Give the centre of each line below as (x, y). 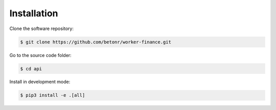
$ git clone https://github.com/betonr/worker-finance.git (96, 42)
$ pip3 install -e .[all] (53, 95)
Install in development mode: (40, 82)
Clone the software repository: (42, 29)
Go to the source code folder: (40, 55)
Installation (34, 13)
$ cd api (31, 68)
